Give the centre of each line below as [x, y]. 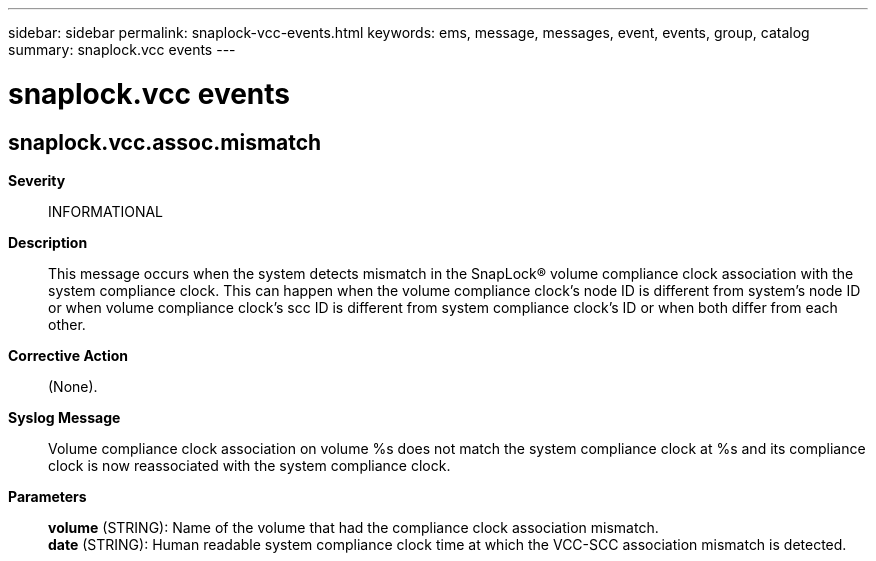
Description [48, 242]
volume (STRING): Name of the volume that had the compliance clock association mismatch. [353, 527]
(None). [73, 386]
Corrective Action [68, 355]
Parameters [47, 496]
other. [67, 324]
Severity [37, 180]
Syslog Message [64, 417]
